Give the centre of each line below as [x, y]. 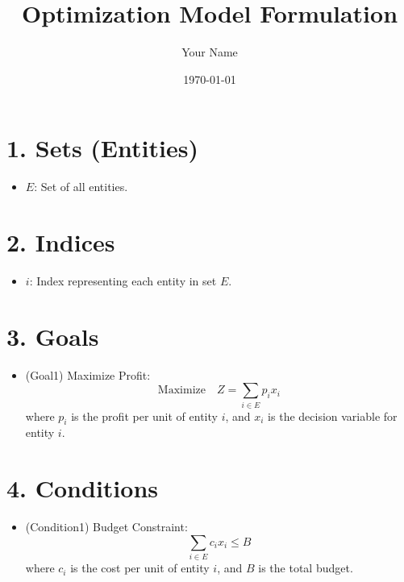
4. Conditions [82, 488]
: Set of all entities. [81, 187]
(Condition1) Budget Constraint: [106, 527]
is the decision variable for [333, 416]
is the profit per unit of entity [144, 416]
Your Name [210, 52]
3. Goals [53, 336]
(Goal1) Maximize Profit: [88, 374]
